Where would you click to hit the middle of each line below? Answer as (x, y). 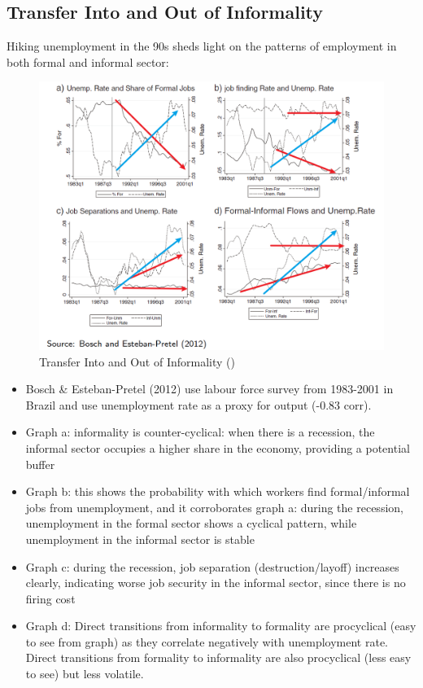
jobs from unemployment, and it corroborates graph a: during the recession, (214, 507)
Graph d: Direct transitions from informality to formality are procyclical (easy (221, 626)
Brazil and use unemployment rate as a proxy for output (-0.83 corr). (198, 404)
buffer (40, 464)
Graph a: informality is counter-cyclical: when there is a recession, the (200, 432)
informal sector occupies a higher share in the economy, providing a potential (218, 447)
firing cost (50, 598)
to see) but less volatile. (85, 674)
